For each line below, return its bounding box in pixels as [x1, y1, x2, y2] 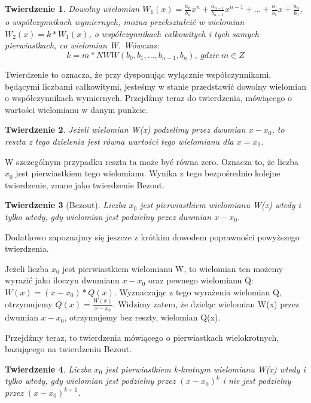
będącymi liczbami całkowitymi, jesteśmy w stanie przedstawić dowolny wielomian [5, 80, 306, 92]
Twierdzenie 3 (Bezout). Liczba [5, 199, 126, 211]
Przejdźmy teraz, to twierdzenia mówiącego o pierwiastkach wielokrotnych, [5, 331, 279, 343]
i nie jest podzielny [222, 374, 291, 387]
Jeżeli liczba [5, 262, 49, 274]
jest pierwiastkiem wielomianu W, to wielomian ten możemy [62, 262, 283, 274]
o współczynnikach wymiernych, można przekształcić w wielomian [5, 16, 245, 28]
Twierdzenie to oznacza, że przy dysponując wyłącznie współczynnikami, [5, 68, 272, 81]
